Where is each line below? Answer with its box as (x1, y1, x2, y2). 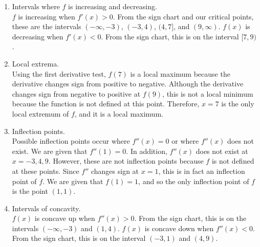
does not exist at (196, 145, 248, 156)
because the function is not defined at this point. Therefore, (12, 98, 200, 109)
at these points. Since (12, 165, 79, 176)
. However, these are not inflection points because (48, 155, 204, 166)
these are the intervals (12, 21, 81, 32)
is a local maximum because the (130, 68, 230, 79)
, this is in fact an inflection (158, 165, 245, 176)
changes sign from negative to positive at (12, 88, 141, 99)
